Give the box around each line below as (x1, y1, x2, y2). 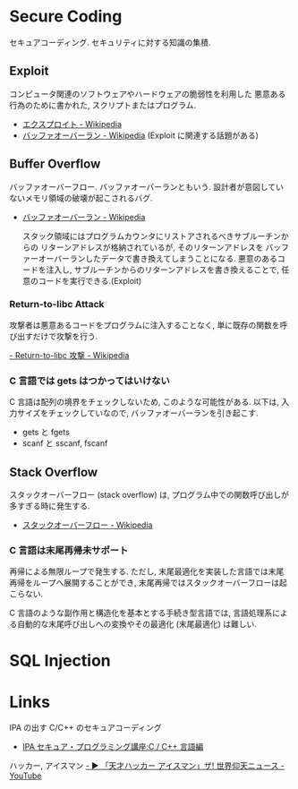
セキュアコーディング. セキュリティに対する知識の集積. (9, 37, 211, 47)
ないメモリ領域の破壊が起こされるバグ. (9, 193, 154, 203)
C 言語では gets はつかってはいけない (9, 374, 170, 387)
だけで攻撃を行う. (32, 330, 98, 341)
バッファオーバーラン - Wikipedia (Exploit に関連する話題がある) (21, 130, 260, 141)
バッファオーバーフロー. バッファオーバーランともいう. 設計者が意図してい (9, 181, 285, 192)
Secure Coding (9, 6, 123, 27)
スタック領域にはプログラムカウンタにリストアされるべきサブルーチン (21, 230, 282, 241)
